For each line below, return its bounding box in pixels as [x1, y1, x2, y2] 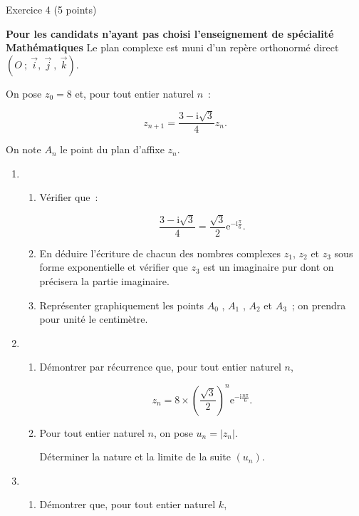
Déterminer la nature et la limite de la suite [39, 449, 231, 464]
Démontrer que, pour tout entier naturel [39, 497, 216, 512]
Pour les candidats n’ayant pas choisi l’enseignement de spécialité [6, 26, 334, 41]
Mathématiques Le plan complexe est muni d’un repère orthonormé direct [6, 40, 339, 55]
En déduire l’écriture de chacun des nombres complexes [39, 245, 281, 260]
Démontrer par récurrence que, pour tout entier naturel [39, 359, 281, 374]
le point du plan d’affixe [60, 142, 165, 157]
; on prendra [291, 297, 346, 312]
